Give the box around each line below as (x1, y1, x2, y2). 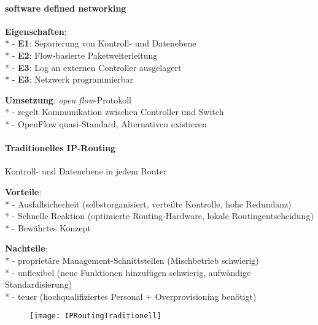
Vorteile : (5, 185, 42, 198)
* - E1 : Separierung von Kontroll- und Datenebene (5, 37, 196, 50)
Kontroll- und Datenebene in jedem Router (5, 165, 167, 177)
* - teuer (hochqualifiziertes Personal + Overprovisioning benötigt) (5, 290, 257, 302)
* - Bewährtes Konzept (5, 221, 91, 234)
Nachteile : (5, 242, 48, 255)
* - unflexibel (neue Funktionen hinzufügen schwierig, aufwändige (5, 266, 251, 278)
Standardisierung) (5, 278, 72, 291)
